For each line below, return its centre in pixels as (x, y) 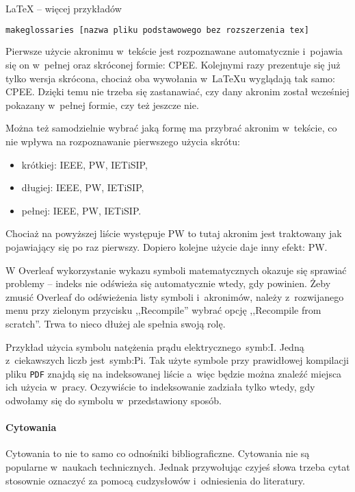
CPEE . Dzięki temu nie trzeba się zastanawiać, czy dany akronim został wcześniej (177, 91)
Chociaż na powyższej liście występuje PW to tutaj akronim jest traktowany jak (174, 233)
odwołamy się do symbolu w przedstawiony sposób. (114, 400)
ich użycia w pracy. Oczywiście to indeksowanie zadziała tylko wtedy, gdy (160, 387)
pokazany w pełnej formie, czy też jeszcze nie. (102, 104)
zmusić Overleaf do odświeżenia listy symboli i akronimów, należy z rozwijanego (175, 296)
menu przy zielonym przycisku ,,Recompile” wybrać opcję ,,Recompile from (163, 310)
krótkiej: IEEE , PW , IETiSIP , (84, 164)
